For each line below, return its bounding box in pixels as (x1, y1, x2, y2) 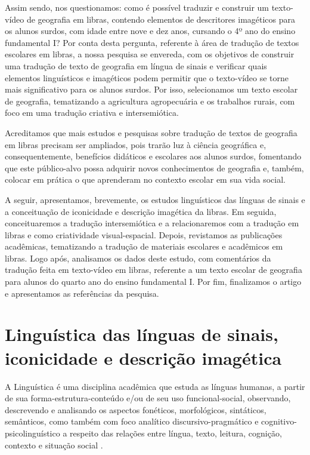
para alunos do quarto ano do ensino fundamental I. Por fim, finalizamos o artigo (5, 275, 302, 288)
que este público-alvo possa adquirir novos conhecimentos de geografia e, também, (5, 161, 304, 174)
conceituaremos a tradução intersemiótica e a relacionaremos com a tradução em (5, 217, 299, 229)
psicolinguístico (5, 426, 60, 439)
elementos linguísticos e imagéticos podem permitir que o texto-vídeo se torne (5, 71, 289, 84)
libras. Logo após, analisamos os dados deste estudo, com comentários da (5, 251, 271, 264)
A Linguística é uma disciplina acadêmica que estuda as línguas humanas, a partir (5, 380, 305, 392)
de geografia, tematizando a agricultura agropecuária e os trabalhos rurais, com (5, 94, 295, 107)
